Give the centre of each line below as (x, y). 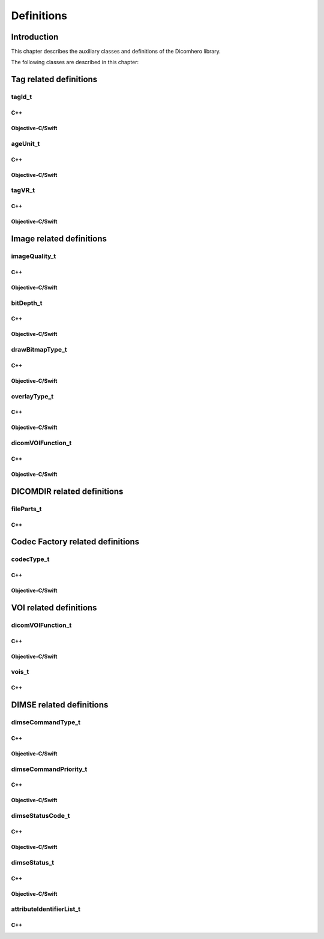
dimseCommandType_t (46, 722)
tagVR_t (23, 190)
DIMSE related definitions (60, 705)
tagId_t (22, 97)
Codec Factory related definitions (75, 542)
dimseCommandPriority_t (49, 769)
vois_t (20, 672)
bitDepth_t (27, 303)
